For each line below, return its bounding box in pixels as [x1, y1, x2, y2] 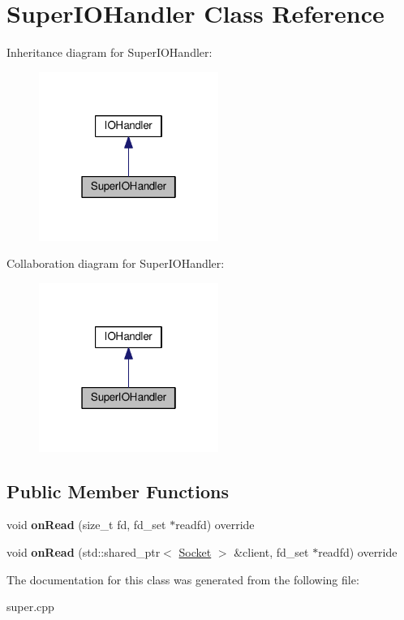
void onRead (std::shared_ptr [6, 544, 161, 561]
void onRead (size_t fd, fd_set [6, 516, 166, 533]
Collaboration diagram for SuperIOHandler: [6, 255, 225, 272]
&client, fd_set [234, 544, 309, 561]
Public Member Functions [6, 478, 229, 503]
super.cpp [6, 598, 54, 615]
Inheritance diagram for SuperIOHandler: [6, 44, 213, 61]
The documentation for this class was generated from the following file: [6, 570, 359, 588]
